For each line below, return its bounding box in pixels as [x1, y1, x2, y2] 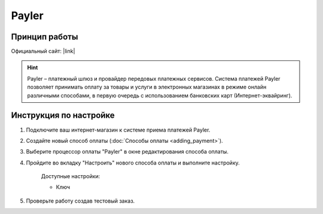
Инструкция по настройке [11, 111, 115, 121]
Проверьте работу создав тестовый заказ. [26, 197, 135, 204]
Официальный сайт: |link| [11, 48, 75, 55]
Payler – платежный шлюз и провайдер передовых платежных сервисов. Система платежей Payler [27, 75, 281, 82]
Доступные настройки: [41, 173, 100, 180]
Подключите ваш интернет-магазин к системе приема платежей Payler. [26, 126, 211, 133]
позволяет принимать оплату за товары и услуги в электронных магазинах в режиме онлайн [27, 84, 267, 91]
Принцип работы [11, 32, 78, 42]
